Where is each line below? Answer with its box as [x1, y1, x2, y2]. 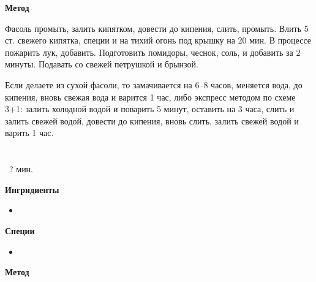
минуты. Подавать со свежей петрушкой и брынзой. [5, 58, 198, 70]
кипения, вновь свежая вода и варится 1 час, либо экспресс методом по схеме [5, 90, 296, 103]
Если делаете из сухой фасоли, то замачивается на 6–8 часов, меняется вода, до [5, 78, 303, 91]
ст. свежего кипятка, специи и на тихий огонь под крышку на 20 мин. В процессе [5, 34, 311, 47]
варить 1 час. [5, 126, 54, 139]
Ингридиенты [5, 183, 59, 196]
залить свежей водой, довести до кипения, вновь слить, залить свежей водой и [5, 114, 299, 127]
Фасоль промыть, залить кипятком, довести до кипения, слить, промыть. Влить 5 [5, 21, 309, 34]
